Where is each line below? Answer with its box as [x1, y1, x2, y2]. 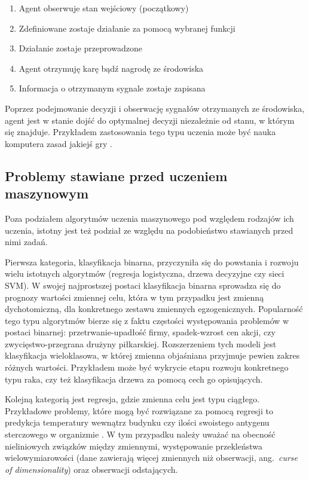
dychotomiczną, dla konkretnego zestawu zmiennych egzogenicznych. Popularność [5, 302, 303, 315]
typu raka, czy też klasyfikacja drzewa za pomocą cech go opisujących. [5, 372, 263, 385]
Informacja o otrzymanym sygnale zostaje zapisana [19, 82, 206, 94]
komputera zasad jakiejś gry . [5, 137, 112, 149]
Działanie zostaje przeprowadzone [19, 42, 142, 54]
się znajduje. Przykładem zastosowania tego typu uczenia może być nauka [5, 126, 276, 138]
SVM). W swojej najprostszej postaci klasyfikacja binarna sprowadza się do [5, 279, 281, 291]
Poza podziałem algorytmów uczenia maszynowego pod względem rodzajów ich [5, 212, 294, 224]
